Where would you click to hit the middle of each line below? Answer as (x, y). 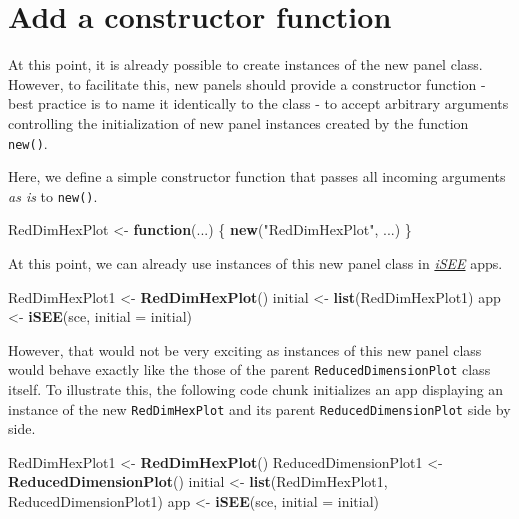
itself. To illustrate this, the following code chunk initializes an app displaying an (256, 389)
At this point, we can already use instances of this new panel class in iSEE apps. (255, 263)
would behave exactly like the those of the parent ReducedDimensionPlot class (249, 369)
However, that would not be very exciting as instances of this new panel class (245, 349)
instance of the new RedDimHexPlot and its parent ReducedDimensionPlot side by (259, 408)
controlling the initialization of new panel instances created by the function (238, 122)
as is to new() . (53, 195)
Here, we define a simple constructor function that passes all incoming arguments (257, 176)
